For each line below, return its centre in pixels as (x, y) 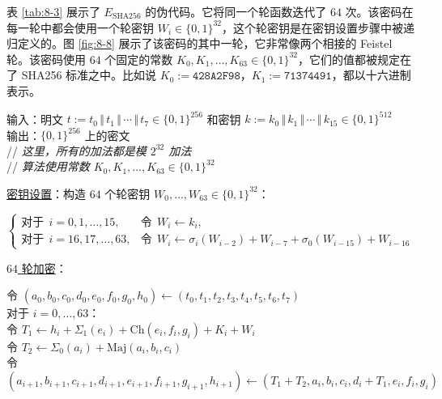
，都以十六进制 (371, 75)
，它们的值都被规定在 (354, 59)
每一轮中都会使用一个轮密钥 (80, 27)
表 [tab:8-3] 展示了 (53, 11)
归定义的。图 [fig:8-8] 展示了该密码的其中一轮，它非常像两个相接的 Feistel (200, 43)
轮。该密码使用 (46, 59)
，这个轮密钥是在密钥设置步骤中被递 (318, 27)
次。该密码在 (379, 11)
